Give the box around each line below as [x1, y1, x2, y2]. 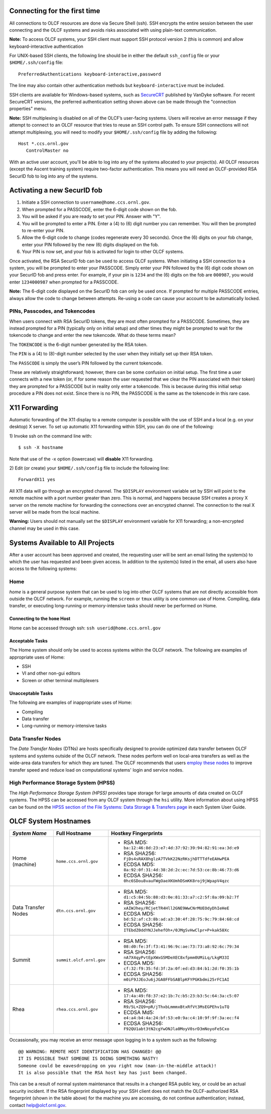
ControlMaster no [26, 148, 69, 153]
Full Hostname [56, 830, 91, 837]
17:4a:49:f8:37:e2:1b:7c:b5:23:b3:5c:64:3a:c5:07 [123, 993, 239, 999]
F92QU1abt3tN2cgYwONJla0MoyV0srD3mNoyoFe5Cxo [123, 1026, 229, 1032]
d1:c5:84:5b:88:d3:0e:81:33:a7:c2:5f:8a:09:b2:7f [123, 895, 239, 900]
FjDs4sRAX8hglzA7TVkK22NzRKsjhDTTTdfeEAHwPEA [123, 856, 229, 862]
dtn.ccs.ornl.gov [56, 908, 96, 913]
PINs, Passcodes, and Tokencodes [9, 308, 95, 315]
